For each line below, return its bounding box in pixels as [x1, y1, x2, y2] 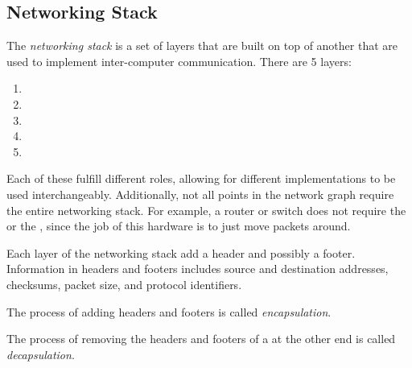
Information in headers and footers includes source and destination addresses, [6, 260, 389, 277]
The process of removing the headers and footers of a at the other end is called [6, 330, 396, 347]
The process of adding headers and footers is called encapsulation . [6, 303, 332, 320]
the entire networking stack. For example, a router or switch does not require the [6, 201, 406, 218]
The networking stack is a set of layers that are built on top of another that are [6, 37, 398, 54]
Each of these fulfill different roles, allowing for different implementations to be [6, 170, 396, 187]
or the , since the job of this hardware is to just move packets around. [6, 217, 351, 234]
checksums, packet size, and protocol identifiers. [6, 275, 242, 292]
